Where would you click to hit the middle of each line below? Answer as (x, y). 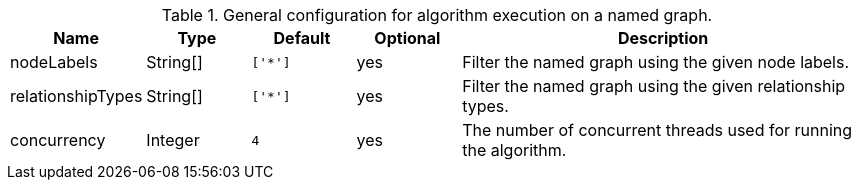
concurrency (58, 140)
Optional (407, 38)
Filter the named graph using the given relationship (654, 86)
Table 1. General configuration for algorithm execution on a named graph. (437, 15)
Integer (173, 140)
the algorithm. (514, 150)
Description (663, 38)
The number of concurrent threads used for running (657, 130)
